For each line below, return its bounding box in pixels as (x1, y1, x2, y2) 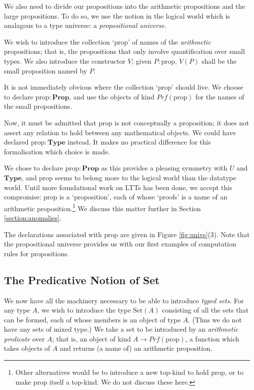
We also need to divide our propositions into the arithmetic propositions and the (4, 1, 245, 11)
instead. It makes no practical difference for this (67, 137, 211, 147)
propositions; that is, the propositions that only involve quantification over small (4, 46, 245, 56)
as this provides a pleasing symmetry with (101, 163, 228, 173)
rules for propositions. (4, 248, 69, 258)
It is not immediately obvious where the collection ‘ (4, 82, 158, 92)
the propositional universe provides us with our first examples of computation (4, 239, 236, 249)
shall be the (201, 55, 237, 66)
